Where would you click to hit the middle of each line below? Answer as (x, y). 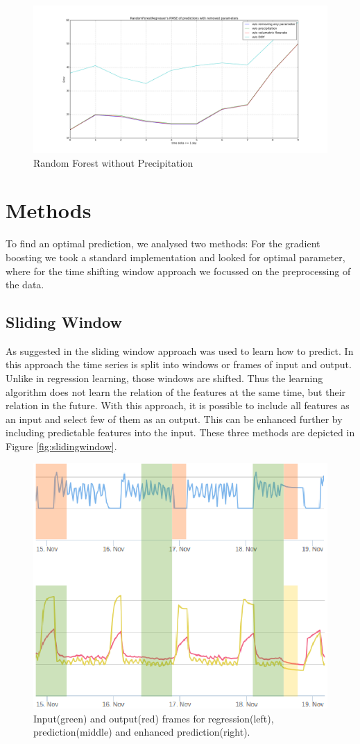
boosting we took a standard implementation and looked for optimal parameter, (175, 257)
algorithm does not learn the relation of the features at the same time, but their (176, 391)
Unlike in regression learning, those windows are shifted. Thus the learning (164, 378)
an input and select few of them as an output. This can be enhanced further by (174, 419)
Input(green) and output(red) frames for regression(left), (154, 718)
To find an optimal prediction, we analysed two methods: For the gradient (163, 243)
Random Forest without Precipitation (113, 162)
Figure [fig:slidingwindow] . (61, 446)
